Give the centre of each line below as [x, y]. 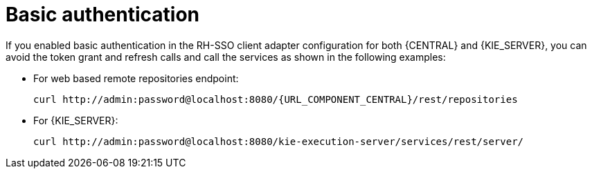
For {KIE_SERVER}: [76, 120]
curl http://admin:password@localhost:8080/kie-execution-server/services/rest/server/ [279, 141]
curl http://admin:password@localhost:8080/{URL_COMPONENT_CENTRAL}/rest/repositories [276, 99]
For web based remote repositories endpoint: [136, 78]
